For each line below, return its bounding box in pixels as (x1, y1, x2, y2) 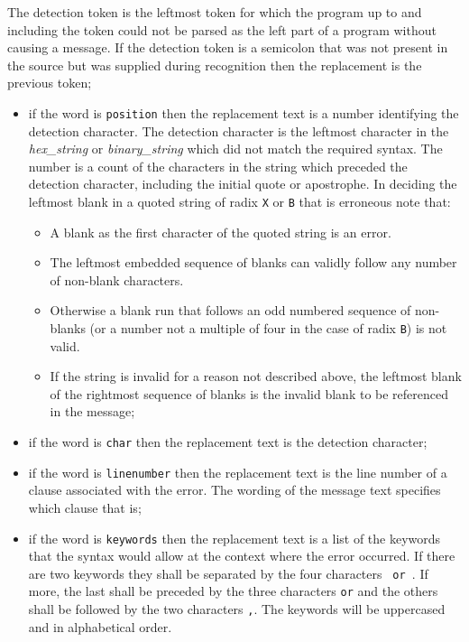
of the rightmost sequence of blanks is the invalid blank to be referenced (50, 384, 449, 403)
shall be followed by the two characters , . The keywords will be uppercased (28, 600, 446, 619)
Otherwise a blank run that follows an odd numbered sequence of (50, 301, 411, 320)
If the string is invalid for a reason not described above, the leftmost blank (50, 367, 462, 386)
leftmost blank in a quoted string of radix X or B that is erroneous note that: (28, 192, 451, 210)
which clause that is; (28, 498, 142, 516)
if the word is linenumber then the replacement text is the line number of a (28, 462, 447, 481)
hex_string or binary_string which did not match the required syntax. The (28, 139, 443, 158)
